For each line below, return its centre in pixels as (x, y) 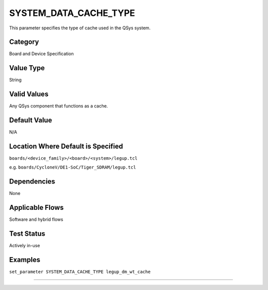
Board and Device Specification (41, 54)
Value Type (27, 68)
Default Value (31, 120)
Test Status (27, 234)
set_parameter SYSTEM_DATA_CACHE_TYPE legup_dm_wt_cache (80, 272)
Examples (25, 260)
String (15, 80)
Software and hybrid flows (36, 219)
